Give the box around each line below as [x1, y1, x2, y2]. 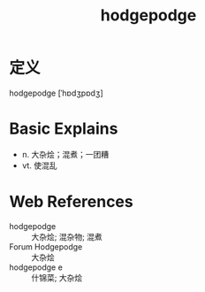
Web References [9, 192, 134, 212]
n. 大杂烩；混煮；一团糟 [21, 149, 110, 159]
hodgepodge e [9, 262, 64, 273]
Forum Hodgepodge [9, 241, 83, 252]
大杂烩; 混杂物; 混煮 [31, 231, 103, 242]
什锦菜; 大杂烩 [31, 272, 83, 283]
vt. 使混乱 [21, 160, 57, 171]
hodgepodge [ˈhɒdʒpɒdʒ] [9, 88, 103, 98]
